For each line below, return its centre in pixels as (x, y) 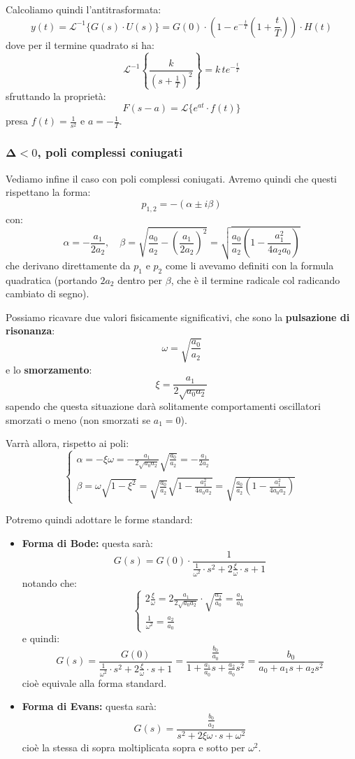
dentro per (140, 279)
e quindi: (41, 638)
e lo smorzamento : (49, 369)
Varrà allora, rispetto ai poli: (67, 443)
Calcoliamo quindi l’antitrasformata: (84, 9)
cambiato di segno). (48, 293)
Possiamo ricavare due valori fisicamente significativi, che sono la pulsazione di (178, 317)
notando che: (49, 582)
